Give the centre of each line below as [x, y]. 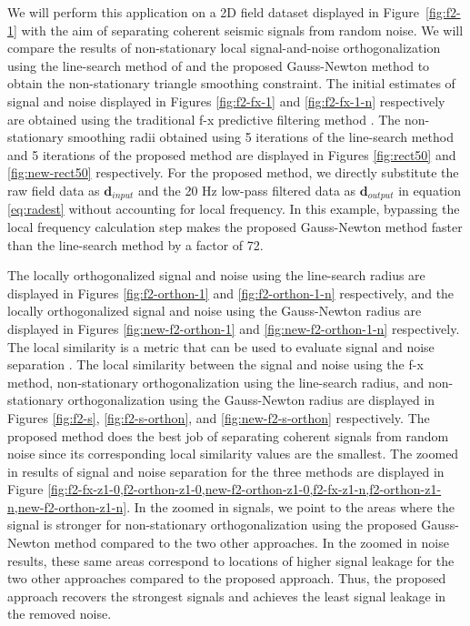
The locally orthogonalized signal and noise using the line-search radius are [216, 275]
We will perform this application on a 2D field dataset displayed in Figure [214, 12]
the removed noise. [60, 614]
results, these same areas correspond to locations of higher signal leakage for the [231, 560]
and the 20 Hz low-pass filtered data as [247, 190]
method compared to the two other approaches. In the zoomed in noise [251, 543]
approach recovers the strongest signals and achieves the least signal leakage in [227, 596]
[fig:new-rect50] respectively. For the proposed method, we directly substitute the [233, 172]
